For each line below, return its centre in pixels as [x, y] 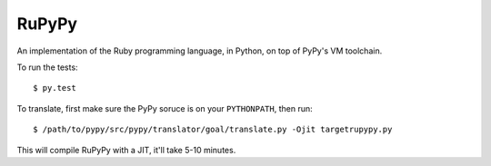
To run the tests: [47, 67]
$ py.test [55, 88]
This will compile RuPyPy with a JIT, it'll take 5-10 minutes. [126, 150]
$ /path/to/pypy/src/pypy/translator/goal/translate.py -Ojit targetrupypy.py [213, 130]
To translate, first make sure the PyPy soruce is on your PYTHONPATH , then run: [165, 108]
